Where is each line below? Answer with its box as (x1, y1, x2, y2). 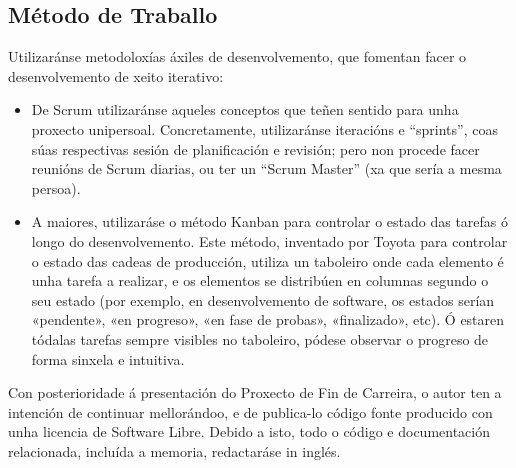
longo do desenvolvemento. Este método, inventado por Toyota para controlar (31, 230, 508, 251)
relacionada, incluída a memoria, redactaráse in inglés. (8, 440, 341, 461)
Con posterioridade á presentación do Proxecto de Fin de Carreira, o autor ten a (8, 382, 502, 403)
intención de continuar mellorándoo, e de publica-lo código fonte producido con (8, 401, 493, 422)
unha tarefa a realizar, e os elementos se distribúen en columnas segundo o (31, 270, 489, 291)
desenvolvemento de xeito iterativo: (8, 65, 224, 86)
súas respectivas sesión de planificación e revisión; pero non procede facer (31, 138, 480, 159)
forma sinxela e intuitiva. (31, 348, 185, 369)
